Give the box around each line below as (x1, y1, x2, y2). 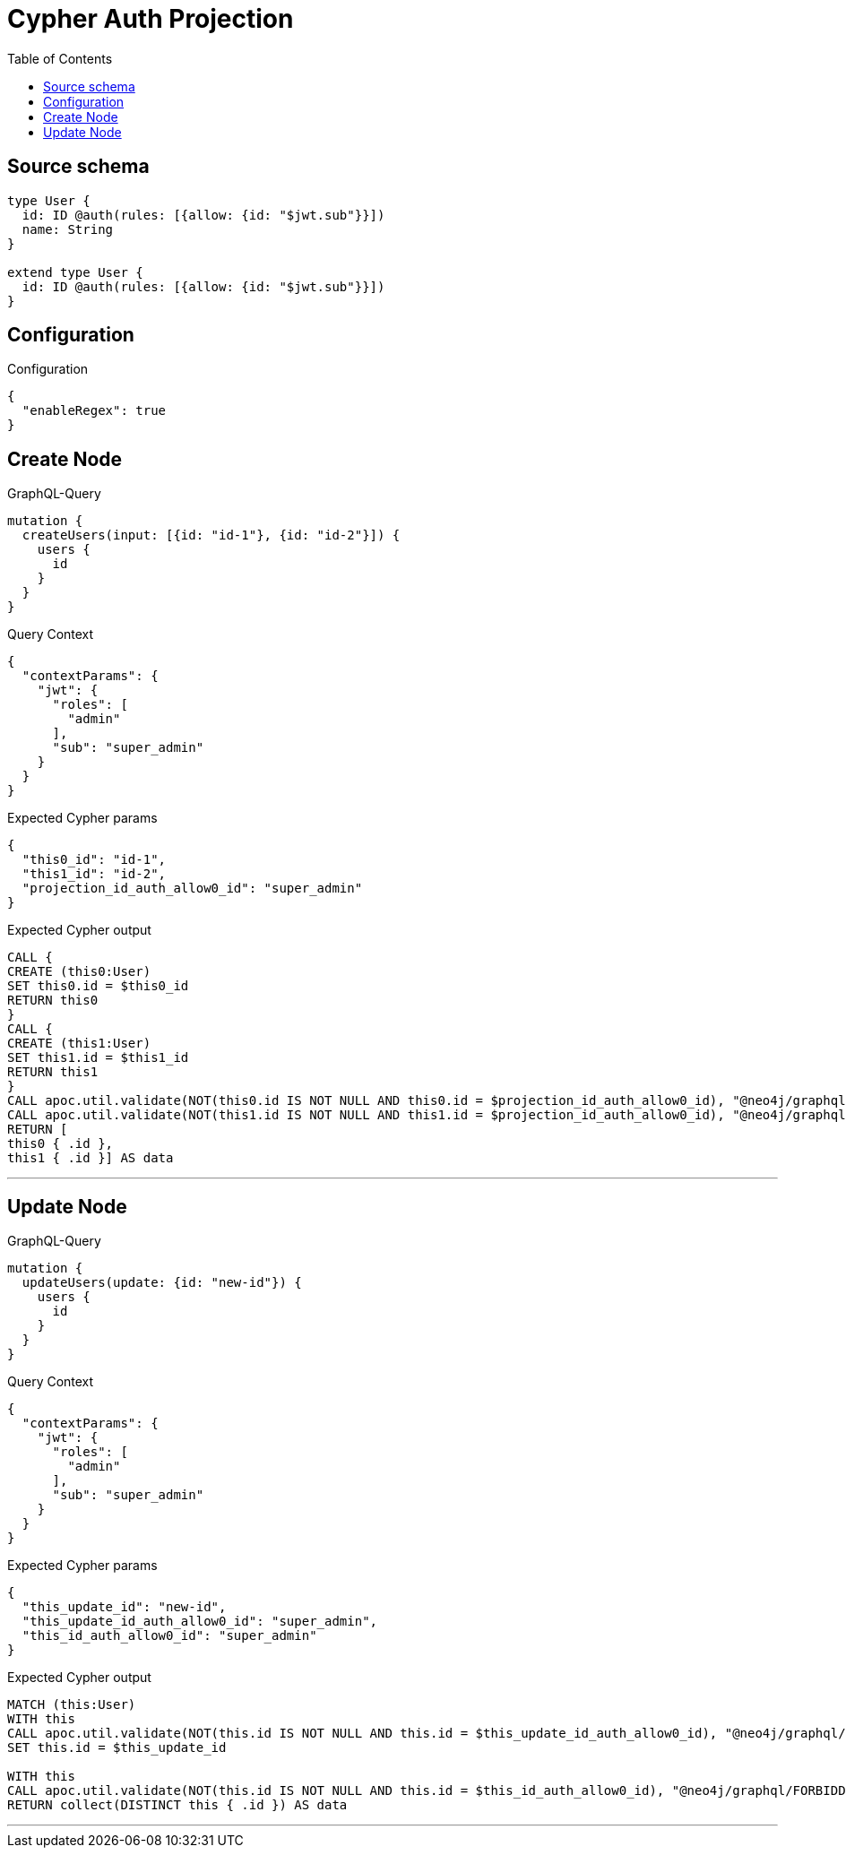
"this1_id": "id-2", (22, 867, 167, 882)
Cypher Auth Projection (7, 4, 294, 34)
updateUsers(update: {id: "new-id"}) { (22, 1275, 302, 1290)
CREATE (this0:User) (7, 964, 151, 979)
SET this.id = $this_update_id (7, 1740, 227, 1756)
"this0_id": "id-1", (22, 852, 167, 867)
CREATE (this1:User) (7, 1036, 151, 1051)
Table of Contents (7, 50, 113, 66)
